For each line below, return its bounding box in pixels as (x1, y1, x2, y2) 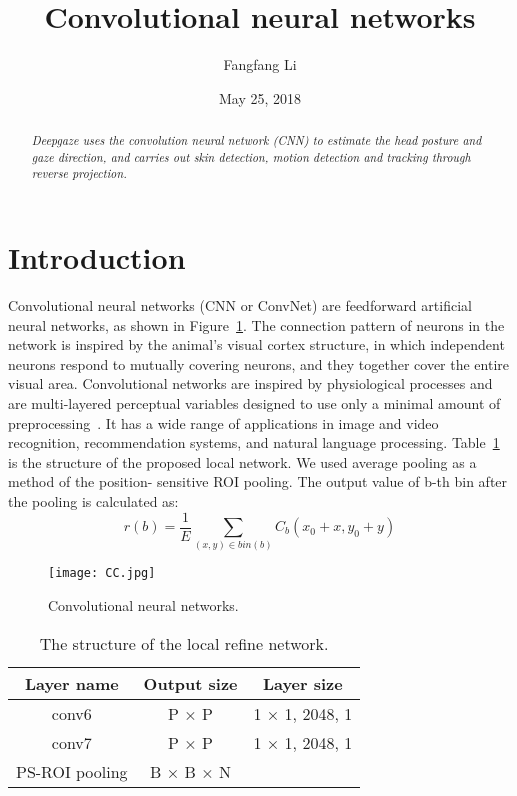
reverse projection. (31, 165, 127, 182)
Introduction (8, 237, 186, 278)
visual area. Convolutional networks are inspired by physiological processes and (8, 373, 493, 394)
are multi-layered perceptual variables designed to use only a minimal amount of (8, 392, 501, 413)
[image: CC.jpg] (48, 566, 156, 581)
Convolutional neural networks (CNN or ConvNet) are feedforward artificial (8, 295, 472, 316)
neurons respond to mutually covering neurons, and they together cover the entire (8, 353, 510, 374)
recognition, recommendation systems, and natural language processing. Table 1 (8, 432, 500, 453)
